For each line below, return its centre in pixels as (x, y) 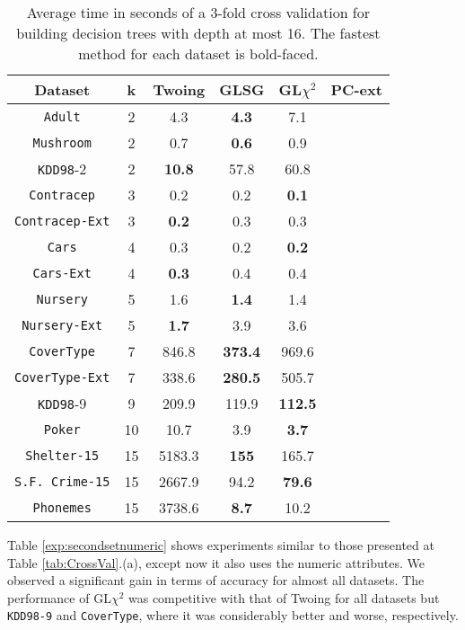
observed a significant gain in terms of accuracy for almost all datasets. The (216, 580)
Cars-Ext (62, 273)
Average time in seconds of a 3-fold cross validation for (198, 12)
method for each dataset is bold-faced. (198, 53)
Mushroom (62, 142)
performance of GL (59, 597)
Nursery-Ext (62, 325)
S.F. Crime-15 (62, 481)
